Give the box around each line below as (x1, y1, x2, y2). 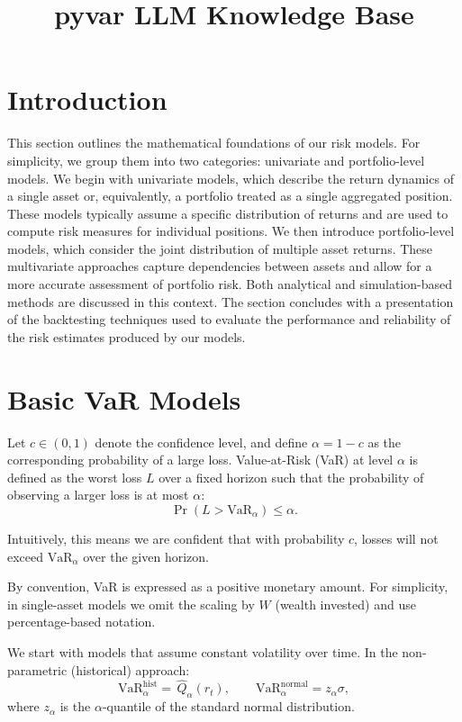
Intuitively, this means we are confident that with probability (7, 528, 345, 547)
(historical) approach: (70, 660, 190, 679)
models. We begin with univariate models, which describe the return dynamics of (7, 168, 454, 187)
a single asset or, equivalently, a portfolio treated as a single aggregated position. (7, 186, 453, 205)
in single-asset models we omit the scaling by (7, 594, 255, 613)
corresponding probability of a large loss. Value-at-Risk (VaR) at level (7, 450, 394, 469)
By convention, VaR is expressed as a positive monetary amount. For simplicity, (7, 577, 448, 596)
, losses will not (354, 528, 439, 547)
